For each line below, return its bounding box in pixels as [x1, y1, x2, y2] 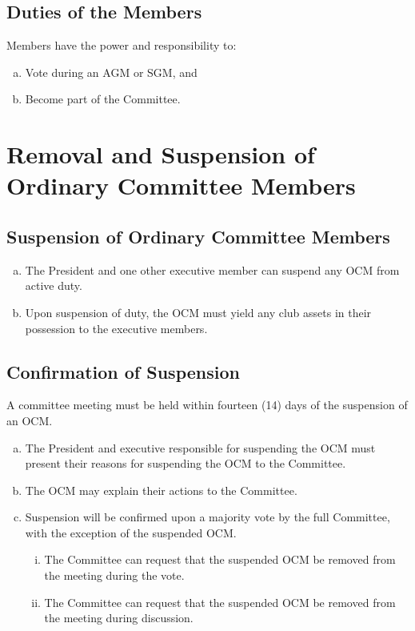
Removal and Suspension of [6, 138, 315, 171]
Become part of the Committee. [25, 90, 181, 107]
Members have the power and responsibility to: [6, 37, 237, 54]
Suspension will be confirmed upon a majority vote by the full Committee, [25, 508, 390, 525]
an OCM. [6, 412, 53, 428]
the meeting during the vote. [44, 567, 185, 584]
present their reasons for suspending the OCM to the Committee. [25, 455, 346, 472]
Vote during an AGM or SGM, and [25, 63, 198, 80]
